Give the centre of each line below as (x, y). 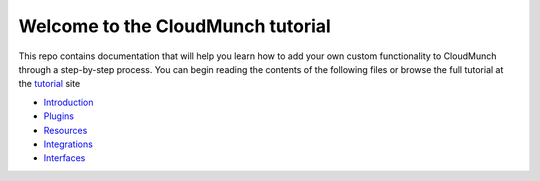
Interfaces (64, 158)
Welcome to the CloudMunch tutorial (175, 26)
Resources (65, 130)
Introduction (68, 102)
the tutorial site (49, 84)
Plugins (59, 116)
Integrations (68, 144)
